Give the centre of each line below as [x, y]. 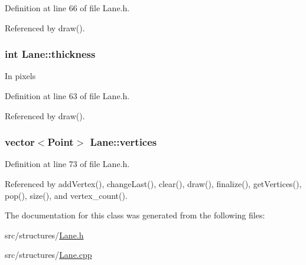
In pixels [20, 76]
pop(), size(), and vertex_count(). [66, 195]
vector [20, 142]
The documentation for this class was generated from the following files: [135, 215]
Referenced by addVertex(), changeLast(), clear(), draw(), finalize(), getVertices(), [153, 184]
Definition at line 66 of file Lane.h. [67, 8]
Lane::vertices [123, 142]
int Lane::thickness [50, 54]
